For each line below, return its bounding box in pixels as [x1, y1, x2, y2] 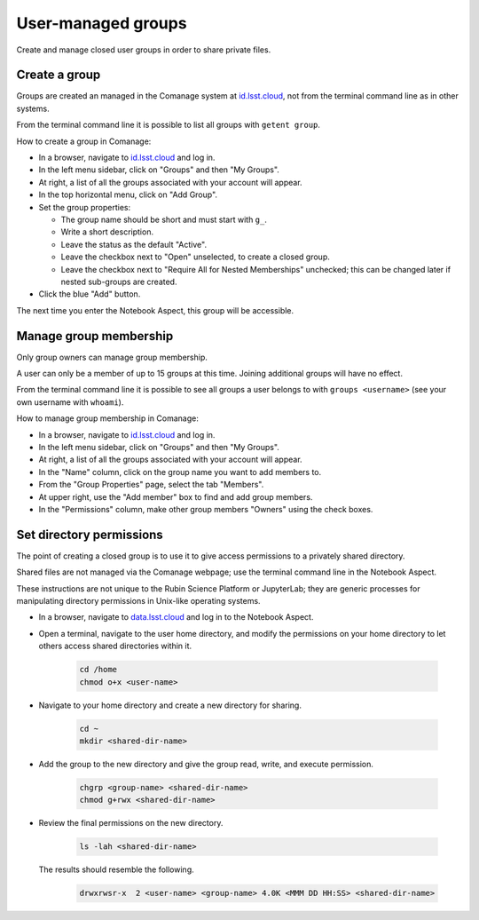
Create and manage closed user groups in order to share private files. [16, 44, 271, 55]
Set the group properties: [38, 202, 131, 212]
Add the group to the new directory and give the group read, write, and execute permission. [38, 758, 374, 769]
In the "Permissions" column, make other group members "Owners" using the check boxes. [38, 504, 373, 514]
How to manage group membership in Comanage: [16, 413, 199, 424]
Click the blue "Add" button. [38, 289, 141, 299]
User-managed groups [16, 13, 187, 33]
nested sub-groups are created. [60, 276, 177, 287]
